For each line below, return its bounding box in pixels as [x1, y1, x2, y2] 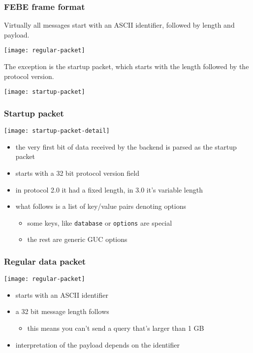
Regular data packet [4, 255, 86, 267]
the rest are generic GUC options [27, 234, 127, 244]
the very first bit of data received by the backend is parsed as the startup [15, 141, 237, 152]
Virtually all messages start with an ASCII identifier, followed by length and [4, 20, 235, 30]
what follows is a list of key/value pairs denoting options [15, 201, 186, 211]
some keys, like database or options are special [27, 217, 172, 228]
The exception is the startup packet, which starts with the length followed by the [4, 61, 249, 72]
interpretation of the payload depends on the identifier [15, 339, 180, 350]
